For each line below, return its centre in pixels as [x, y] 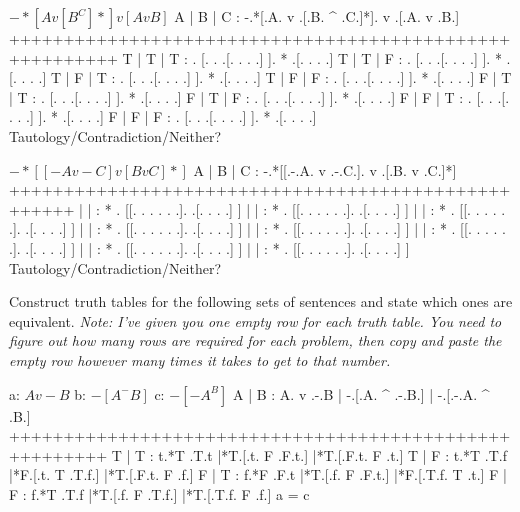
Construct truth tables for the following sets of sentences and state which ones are [261, 301]
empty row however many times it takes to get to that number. [200, 359]
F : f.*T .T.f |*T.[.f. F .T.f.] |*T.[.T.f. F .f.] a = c [159, 493]
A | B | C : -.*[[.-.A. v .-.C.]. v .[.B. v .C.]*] [325, 169]
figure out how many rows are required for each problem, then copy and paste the [255, 340]
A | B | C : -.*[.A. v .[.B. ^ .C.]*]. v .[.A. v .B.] [317, 16]
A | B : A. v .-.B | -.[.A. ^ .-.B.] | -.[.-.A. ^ [361, 393]
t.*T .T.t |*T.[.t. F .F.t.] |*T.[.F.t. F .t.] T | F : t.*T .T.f [333, 454]
